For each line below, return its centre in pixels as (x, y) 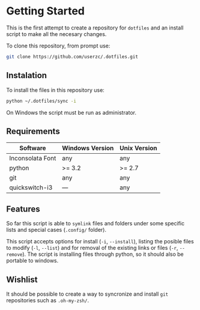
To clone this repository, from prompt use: (58, 46)
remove (14, 255)
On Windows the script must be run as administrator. (71, 112)
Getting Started (46, 11)
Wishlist (22, 280)
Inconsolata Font (33, 159)
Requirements (33, 131)
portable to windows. (32, 261)
